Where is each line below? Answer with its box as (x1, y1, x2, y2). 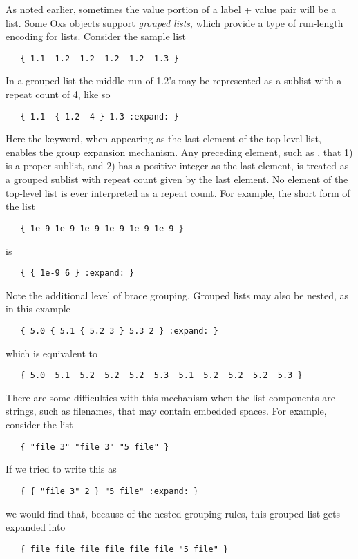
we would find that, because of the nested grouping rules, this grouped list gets (6, 506, 340, 520)
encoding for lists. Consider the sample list (6, 29, 187, 44)
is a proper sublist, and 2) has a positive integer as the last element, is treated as (6, 158, 349, 173)
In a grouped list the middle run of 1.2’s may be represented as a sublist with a (6, 73, 342, 88)
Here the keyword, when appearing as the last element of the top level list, (6, 131, 321, 146)
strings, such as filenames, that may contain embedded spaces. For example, (6, 404, 327, 418)
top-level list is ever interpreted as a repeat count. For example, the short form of (6, 185, 350, 200)
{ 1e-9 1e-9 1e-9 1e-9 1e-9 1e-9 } (20, 223, 184, 234)
